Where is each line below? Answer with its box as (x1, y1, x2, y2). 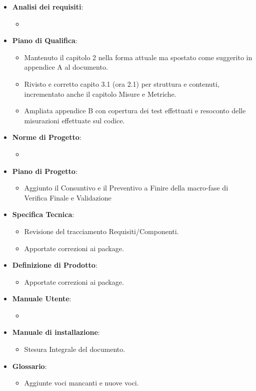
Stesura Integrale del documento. (24, 344, 125, 354)
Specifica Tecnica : (12, 209, 74, 220)
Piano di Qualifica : (12, 35, 77, 46)
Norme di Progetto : (12, 132, 81, 142)
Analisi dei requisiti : (12, 2, 83, 12)
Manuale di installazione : (12, 327, 100, 337)
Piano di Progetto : (12, 165, 77, 176)
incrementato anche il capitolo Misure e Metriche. (24, 88, 176, 99)
